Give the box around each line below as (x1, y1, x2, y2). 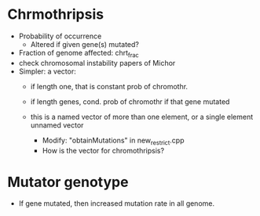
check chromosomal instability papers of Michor (18, 58, 176, 67)
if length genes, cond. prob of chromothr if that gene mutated (30, 96, 230, 106)
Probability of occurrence (18, 31, 102, 41)
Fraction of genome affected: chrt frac (18, 48, 139, 59)
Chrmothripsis (7, 5, 104, 23)
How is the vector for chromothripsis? (42, 146, 165, 155)
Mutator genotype (7, 173, 129, 191)
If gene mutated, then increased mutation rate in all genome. (18, 199, 215, 208)
